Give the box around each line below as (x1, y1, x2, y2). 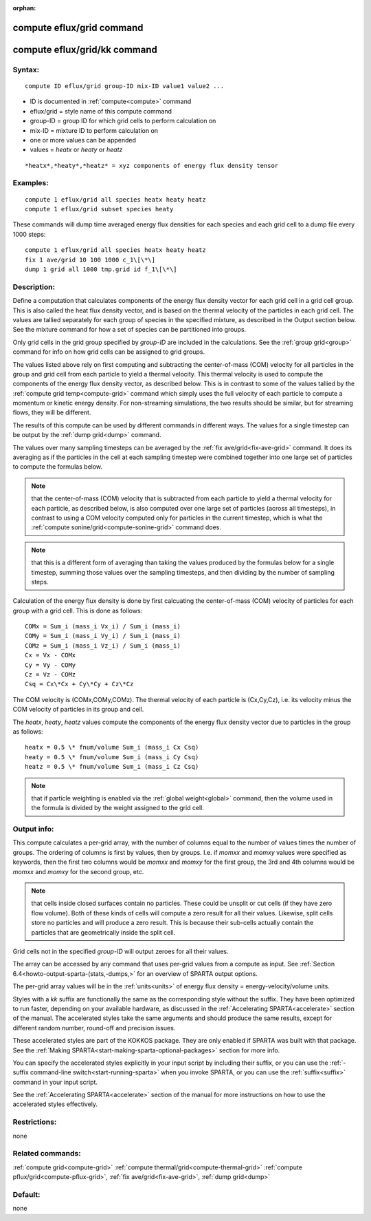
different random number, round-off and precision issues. (12, 1023, 176, 1032)
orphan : (12, 4, 36, 12)
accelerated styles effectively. (12, 1100, 98, 1108)
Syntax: (12, 65, 40, 74)
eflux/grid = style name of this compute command (30, 107, 172, 115)
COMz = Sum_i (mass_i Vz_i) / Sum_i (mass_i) (25, 641, 181, 650)
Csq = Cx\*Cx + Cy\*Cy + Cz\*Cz (25, 680, 134, 688)
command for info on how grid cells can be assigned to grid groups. (12, 348, 205, 356)
